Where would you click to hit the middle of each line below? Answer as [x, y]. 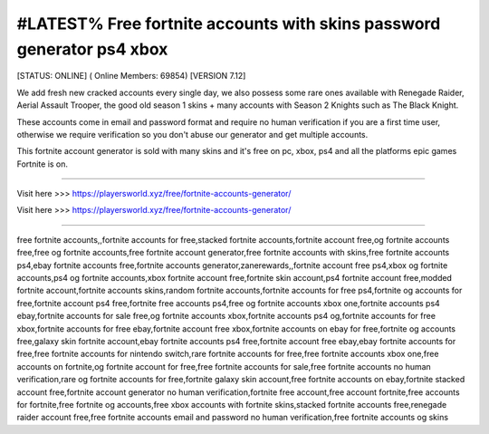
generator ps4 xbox [92, 49]
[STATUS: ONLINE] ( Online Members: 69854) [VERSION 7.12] [131, 76]
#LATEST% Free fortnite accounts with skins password [229, 24]
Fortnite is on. [42, 164]
